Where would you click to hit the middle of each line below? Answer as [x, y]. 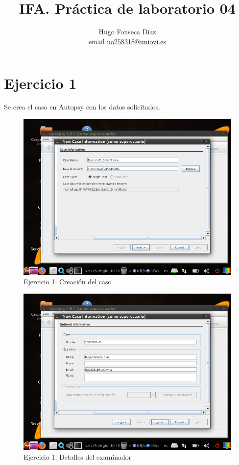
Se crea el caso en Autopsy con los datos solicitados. [82, 107]
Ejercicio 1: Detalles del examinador [78, 456]
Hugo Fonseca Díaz [127, 32]
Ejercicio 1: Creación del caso [68, 282]
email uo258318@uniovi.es [127, 41]
